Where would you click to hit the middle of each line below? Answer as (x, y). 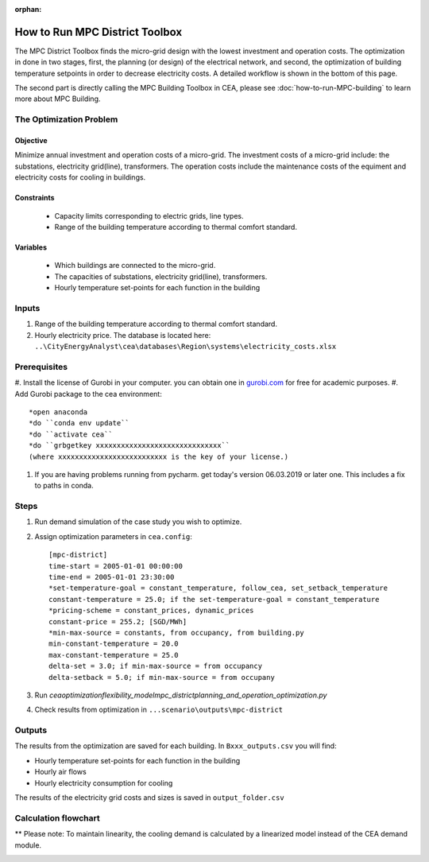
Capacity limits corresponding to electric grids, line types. (149, 215)
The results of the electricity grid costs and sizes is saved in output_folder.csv (150, 798)
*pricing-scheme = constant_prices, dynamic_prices (151, 611)
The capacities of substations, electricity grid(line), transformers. (161, 276)
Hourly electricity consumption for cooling (104, 782)
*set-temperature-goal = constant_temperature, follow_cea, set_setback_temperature (218, 588)
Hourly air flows (60, 772)
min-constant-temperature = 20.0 (114, 644)
